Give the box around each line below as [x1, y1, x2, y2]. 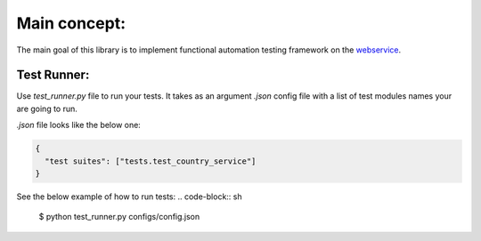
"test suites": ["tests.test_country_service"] [45, 156, 257, 166]
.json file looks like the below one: [16, 120, 142, 131]
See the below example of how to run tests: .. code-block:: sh [16, 191, 242, 202]
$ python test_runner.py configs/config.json [38, 212, 200, 222]
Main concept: [16, 13, 126, 33]
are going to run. [16, 103, 77, 114]
